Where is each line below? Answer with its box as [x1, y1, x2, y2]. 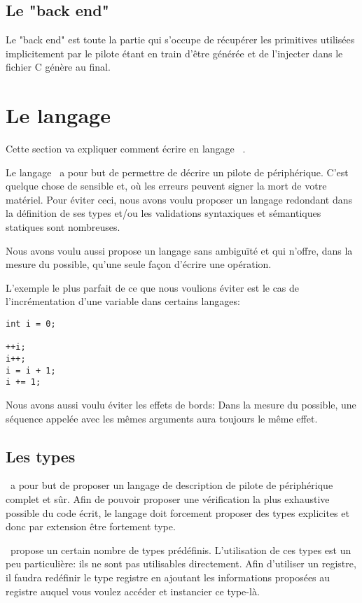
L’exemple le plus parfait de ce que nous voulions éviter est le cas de [6, 280, 300, 295]
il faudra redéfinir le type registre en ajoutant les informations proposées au [6, 569, 330, 584]
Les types [6, 445, 76, 467]
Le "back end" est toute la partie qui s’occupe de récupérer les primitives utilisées [6, 32, 355, 47]
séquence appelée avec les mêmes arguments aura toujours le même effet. [6, 411, 318, 425]
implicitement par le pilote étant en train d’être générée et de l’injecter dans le [6, 45, 343, 60]
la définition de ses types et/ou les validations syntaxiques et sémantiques [6, 206, 321, 220]
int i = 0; [6, 319, 56, 329]
